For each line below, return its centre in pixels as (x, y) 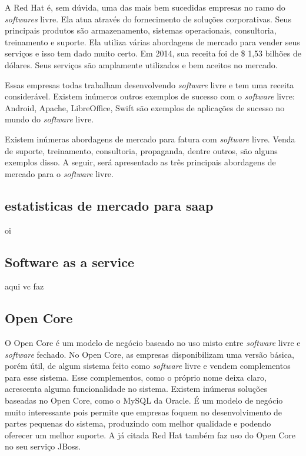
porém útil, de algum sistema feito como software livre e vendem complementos (148, 366)
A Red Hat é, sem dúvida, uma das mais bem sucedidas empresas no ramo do (145, 7)
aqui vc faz (24, 286)
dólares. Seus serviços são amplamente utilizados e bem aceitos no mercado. (141, 64)
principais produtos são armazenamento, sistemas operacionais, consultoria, (141, 30)
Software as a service (70, 262)
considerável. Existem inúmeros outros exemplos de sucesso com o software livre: (150, 96)
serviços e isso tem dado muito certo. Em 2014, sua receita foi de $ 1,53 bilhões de (153, 53)
